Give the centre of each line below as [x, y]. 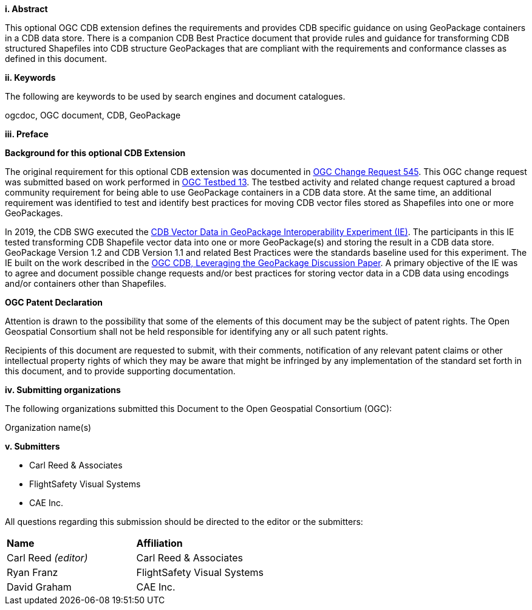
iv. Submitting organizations [63, 390]
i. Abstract [26, 9]
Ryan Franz [32, 572]
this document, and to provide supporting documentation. [120, 371]
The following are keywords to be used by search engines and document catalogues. [175, 96]
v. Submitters [32, 446]
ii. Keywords [30, 77]
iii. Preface [27, 134]
